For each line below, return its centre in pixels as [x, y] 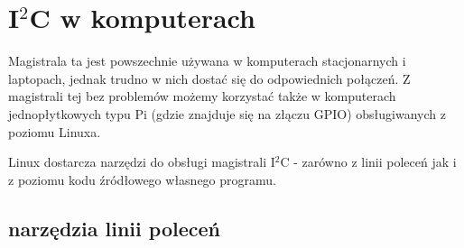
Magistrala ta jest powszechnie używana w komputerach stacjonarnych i [207, 61]
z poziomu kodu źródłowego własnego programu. [142, 179]
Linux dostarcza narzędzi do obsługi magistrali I [142, 162]
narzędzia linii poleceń [114, 228]
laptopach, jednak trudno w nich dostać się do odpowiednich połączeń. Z [209, 78]
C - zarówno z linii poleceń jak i [368, 162]
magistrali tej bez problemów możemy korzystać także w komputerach [202, 96]
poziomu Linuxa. [55, 131]
